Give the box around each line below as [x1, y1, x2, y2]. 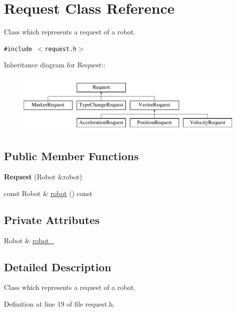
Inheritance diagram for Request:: [4, 59, 106, 70]
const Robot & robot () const [4, 188, 93, 198]
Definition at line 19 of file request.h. [4, 298, 115, 309]
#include [4, 45, 32, 53]
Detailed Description [4, 259, 112, 274]
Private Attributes [4, 212, 100, 227]
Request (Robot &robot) [4, 171, 83, 182]
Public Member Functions [4, 148, 139, 164]
